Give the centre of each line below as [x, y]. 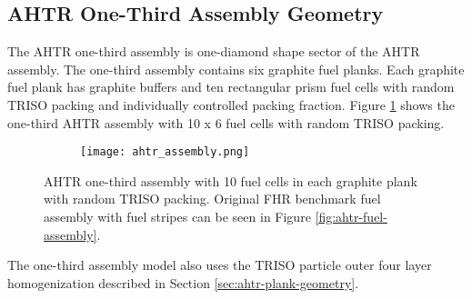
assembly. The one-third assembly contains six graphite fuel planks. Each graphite [236, 69]
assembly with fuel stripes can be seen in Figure [177, 217]
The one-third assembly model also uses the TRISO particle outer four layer [220, 265]
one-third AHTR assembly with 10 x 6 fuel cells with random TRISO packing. [226, 122]
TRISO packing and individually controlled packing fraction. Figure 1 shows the [231, 104]
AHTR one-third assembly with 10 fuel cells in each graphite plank [231, 180]
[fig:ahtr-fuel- [351, 217]
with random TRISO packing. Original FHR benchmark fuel [212, 199]
